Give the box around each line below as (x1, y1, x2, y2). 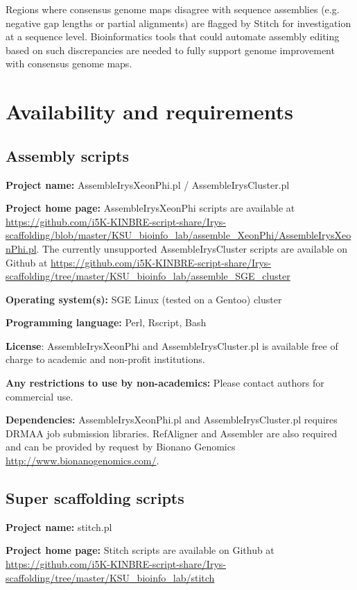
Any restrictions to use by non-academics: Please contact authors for (6, 376, 324, 390)
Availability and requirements (6, 97, 293, 126)
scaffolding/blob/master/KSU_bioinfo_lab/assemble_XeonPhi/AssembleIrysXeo (6, 228, 351, 242)
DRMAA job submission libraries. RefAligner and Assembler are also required (6, 425, 338, 440)
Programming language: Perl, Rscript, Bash (6, 315, 207, 330)
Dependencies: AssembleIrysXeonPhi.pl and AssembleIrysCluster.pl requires (6, 412, 338, 427)
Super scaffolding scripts (6, 487, 184, 509)
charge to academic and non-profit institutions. (6, 352, 205, 366)
